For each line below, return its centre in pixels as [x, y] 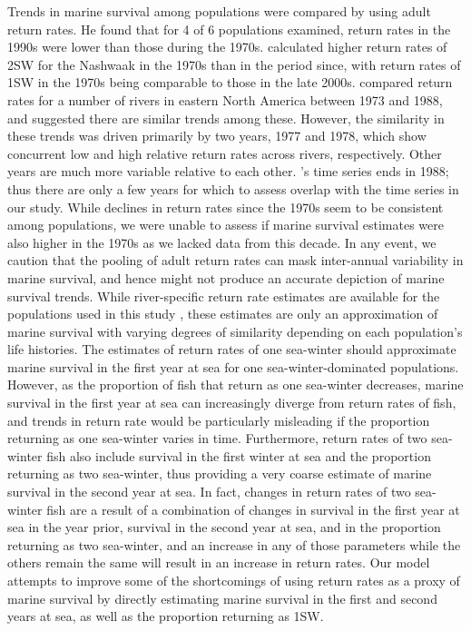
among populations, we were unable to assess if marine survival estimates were [226, 225]
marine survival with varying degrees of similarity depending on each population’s [235, 331]
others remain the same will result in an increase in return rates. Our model [219, 562]
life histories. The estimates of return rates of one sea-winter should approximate [232, 349]
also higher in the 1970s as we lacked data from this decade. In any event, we [222, 242]
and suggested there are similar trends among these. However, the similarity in [226, 118]
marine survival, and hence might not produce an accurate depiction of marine [226, 277]
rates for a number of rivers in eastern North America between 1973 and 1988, [225, 99]
